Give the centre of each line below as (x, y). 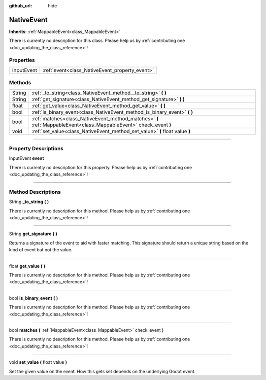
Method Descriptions (35, 192)
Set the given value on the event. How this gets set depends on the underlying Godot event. (102, 371)
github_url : (20, 6)
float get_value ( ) (27, 266)
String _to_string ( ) (29, 202)
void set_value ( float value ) (38, 362)
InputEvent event (27, 158)
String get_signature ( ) (33, 234)
